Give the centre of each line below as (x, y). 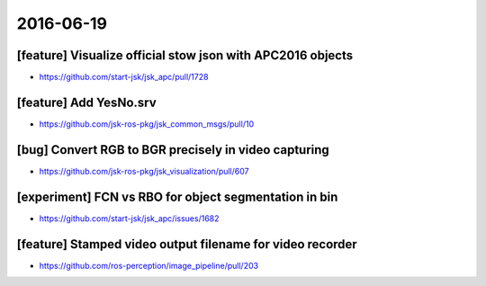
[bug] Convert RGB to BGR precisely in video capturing (173, 150)
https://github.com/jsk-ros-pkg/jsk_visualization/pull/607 (144, 171)
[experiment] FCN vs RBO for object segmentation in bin (177, 197)
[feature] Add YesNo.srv (86, 102)
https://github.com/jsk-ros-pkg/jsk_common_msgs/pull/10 (147, 124)
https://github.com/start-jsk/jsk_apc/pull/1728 (124, 77)
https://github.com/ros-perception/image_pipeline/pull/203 (149, 265)
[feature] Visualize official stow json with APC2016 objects (185, 55)
